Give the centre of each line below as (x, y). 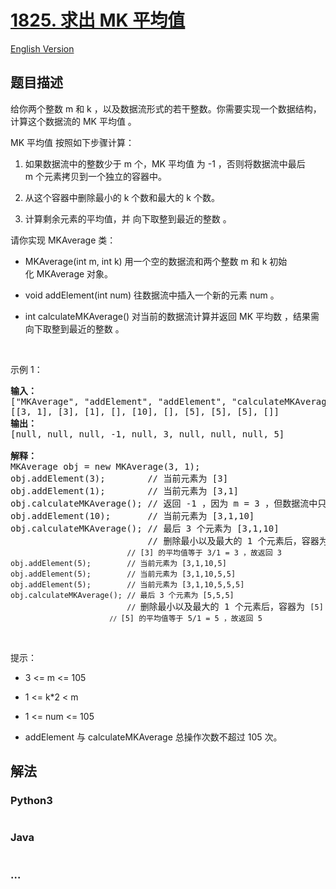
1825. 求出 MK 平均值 (98, 20)
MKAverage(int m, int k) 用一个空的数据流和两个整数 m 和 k (146, 261)
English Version (42, 48)
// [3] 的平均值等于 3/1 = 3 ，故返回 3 (204, 552)
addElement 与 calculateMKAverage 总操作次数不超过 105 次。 (153, 737)
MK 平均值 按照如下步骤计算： (72, 142)
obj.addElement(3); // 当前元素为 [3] (119, 478)
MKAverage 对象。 (75, 273)
